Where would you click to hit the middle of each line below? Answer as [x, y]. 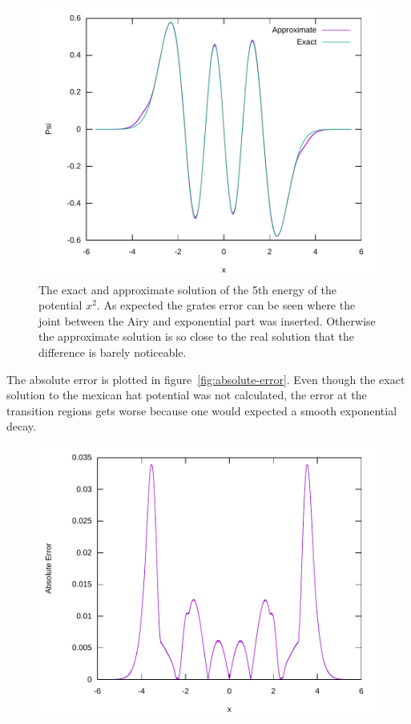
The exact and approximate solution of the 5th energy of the [187, 289]
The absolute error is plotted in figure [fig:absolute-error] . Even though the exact [206, 379]
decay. [21, 426]
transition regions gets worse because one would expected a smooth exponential [202, 410]
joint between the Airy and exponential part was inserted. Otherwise [207, 320]
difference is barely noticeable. [113, 352]
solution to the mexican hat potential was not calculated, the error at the [187, 395]
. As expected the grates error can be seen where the [226, 305]
